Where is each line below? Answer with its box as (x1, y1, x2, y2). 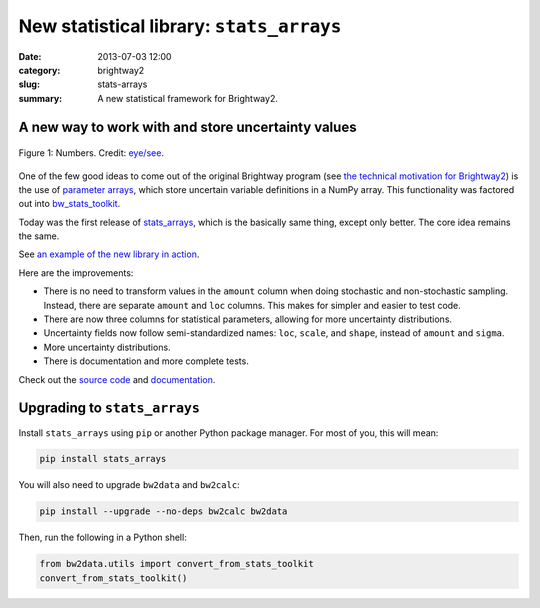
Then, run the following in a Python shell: (18, 531, 187, 544)
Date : (18, 50, 42, 62)
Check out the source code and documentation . (18, 373, 216, 385)
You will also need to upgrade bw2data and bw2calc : (18, 479, 240, 491)
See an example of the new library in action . (18, 248, 200, 260)
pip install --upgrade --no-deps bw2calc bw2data (39, 506, 288, 517)
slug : (18, 78, 40, 90)
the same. (18, 230, 60, 242)
